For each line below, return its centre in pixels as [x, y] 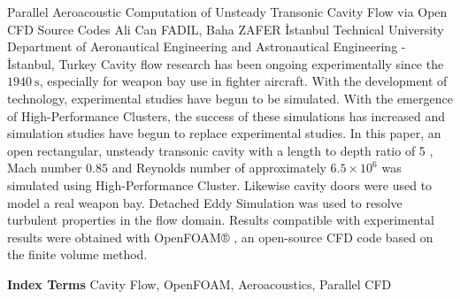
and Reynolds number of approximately [219, 168]
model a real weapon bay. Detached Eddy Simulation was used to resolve [205, 202]
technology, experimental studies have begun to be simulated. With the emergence [230, 98]
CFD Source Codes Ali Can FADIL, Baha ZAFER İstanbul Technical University [226, 29]
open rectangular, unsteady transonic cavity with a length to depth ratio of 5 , [220, 150]
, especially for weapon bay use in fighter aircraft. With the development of [243, 81]
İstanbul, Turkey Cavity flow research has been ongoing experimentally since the [226, 63]
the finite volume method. [77, 254]
